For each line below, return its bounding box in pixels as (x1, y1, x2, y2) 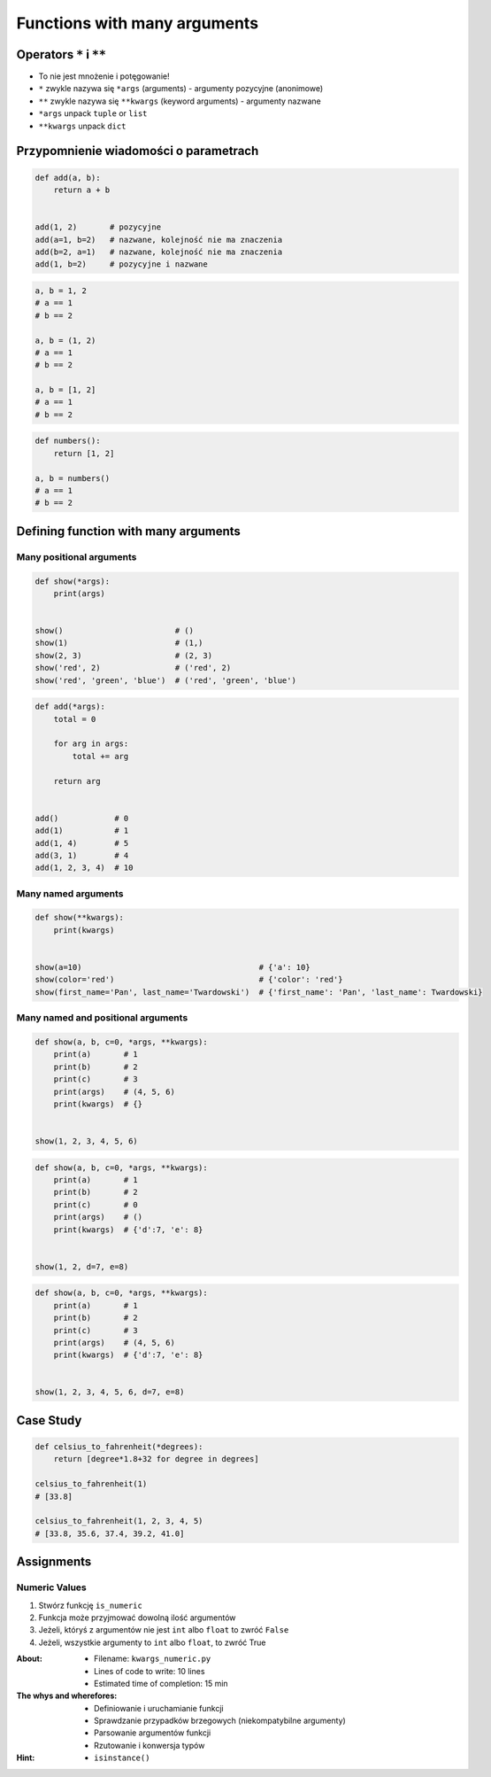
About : (16, 1653, 43, 1664)
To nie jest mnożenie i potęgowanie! (38, 71, 170, 81)
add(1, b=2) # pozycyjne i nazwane (35, 260, 208, 269)
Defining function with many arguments (16, 524, 241, 539)
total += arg (72, 751, 129, 761)
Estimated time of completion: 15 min (94, 1678, 229, 1688)
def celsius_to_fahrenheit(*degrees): (35, 1442, 203, 1452)
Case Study (16, 1413, 82, 1428)
